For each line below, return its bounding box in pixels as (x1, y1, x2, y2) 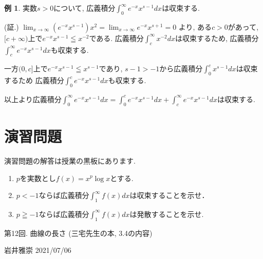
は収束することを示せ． (129, 190, 209, 201)
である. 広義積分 (89, 32, 144, 43)
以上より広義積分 (4, 93, 62, 104)
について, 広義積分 (53, 3, 116, 13)
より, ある (178, 21, 212, 32)
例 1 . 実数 (4, 3, 37, 13)
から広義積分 (159, 63, 203, 74)
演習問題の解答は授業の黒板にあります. (4, 155, 136, 166)
